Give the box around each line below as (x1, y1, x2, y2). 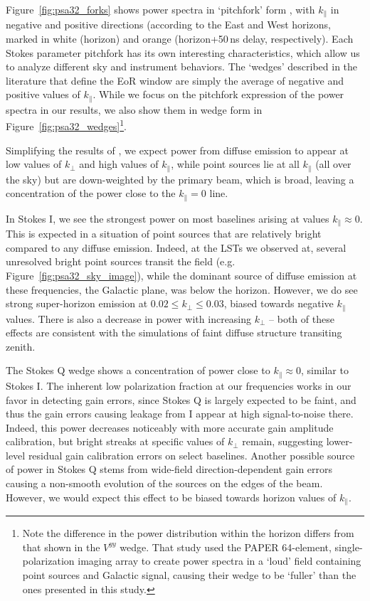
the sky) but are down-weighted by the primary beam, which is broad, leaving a (6, 171, 354, 186)
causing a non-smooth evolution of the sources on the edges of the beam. (6, 476, 323, 491)
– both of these (269, 311, 334, 326)
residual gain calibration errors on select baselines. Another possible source (28, 447, 355, 462)
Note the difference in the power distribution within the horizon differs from (22, 526, 354, 541)
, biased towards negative (223, 296, 334, 311)
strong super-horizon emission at (6, 296, 148, 311)
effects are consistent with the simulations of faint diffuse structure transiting (6, 325, 342, 340)
